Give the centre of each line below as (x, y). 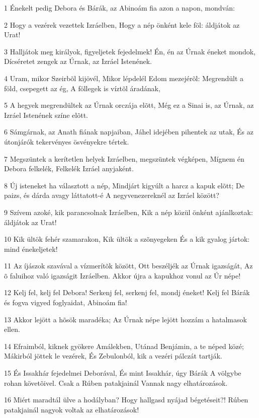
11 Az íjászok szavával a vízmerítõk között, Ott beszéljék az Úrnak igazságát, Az (128, 266)
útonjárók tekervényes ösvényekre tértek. (67, 141)
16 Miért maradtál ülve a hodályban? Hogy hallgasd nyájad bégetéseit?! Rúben (126, 400)
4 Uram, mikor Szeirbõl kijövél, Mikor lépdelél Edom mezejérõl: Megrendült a (124, 78)
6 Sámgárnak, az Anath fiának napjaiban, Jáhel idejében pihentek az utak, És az (129, 132)
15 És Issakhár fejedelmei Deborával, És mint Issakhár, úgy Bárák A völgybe (123, 373)
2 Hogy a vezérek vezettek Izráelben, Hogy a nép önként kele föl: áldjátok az (122, 24)
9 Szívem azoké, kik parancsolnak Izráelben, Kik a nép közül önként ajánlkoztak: (128, 212)
